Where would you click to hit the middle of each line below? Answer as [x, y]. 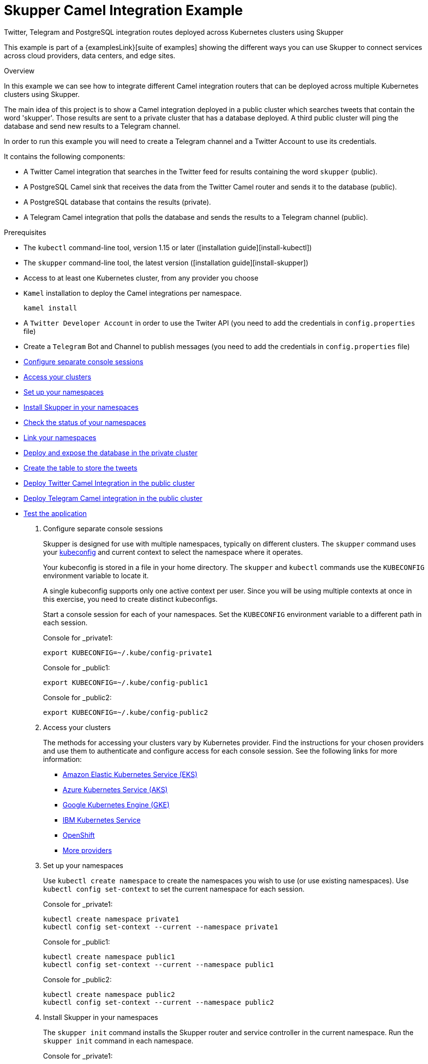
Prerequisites [25, 232]
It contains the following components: [65, 156]
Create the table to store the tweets [80, 468]
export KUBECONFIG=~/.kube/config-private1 [128, 652]
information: [63, 759]
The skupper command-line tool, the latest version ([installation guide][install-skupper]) [166, 262]
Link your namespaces [60, 437]
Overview [19, 71]
